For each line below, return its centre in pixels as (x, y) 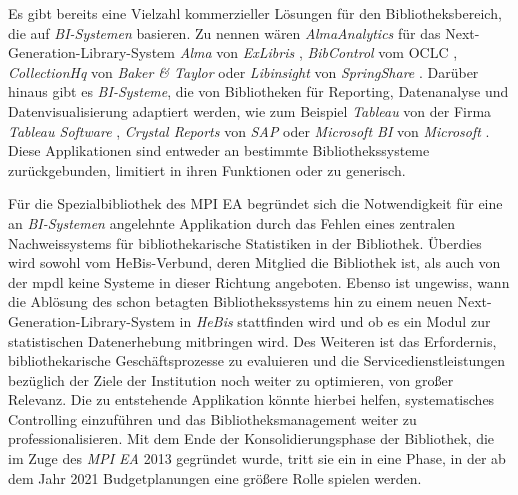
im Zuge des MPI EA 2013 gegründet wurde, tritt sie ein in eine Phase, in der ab (257, 458)
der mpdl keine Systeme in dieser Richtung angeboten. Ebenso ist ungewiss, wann (259, 281)
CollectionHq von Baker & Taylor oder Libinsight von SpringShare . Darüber (243, 71)
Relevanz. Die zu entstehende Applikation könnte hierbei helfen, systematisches (251, 399)
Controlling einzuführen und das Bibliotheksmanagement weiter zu (212, 418)
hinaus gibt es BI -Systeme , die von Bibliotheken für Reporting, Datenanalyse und (258, 91)
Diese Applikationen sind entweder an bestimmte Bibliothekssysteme (219, 150)
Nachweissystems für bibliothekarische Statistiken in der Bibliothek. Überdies (245, 242)
